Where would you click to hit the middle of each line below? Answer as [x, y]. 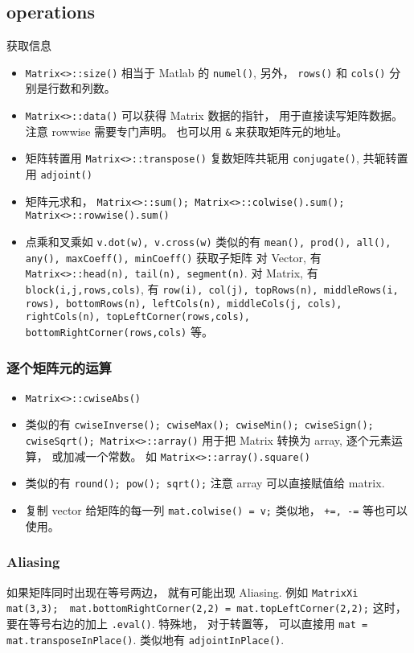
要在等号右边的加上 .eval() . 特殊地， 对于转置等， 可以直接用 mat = [187, 623]
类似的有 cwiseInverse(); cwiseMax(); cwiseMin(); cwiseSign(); [199, 424]
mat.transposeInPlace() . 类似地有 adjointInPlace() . [146, 639]
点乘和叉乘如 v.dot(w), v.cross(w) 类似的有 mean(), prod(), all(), [208, 241]
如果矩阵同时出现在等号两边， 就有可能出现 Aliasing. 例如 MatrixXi [182, 591]
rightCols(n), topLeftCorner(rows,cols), [137, 317]
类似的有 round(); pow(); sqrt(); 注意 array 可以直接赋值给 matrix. [205, 483]
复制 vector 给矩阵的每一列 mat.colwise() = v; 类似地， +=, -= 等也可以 [216, 510]
